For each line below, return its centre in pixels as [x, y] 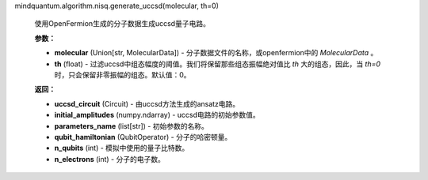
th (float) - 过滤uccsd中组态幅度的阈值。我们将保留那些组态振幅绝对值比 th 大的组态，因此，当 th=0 [217, 64]
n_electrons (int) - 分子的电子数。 [110, 159]
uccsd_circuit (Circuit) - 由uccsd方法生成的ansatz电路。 [147, 103]
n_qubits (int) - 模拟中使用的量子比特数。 [122, 148]
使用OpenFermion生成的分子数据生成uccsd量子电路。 [122, 24]
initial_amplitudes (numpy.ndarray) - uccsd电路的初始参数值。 [157, 115]
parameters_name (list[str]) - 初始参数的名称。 [132, 126]
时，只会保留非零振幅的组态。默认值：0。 [122, 74]
